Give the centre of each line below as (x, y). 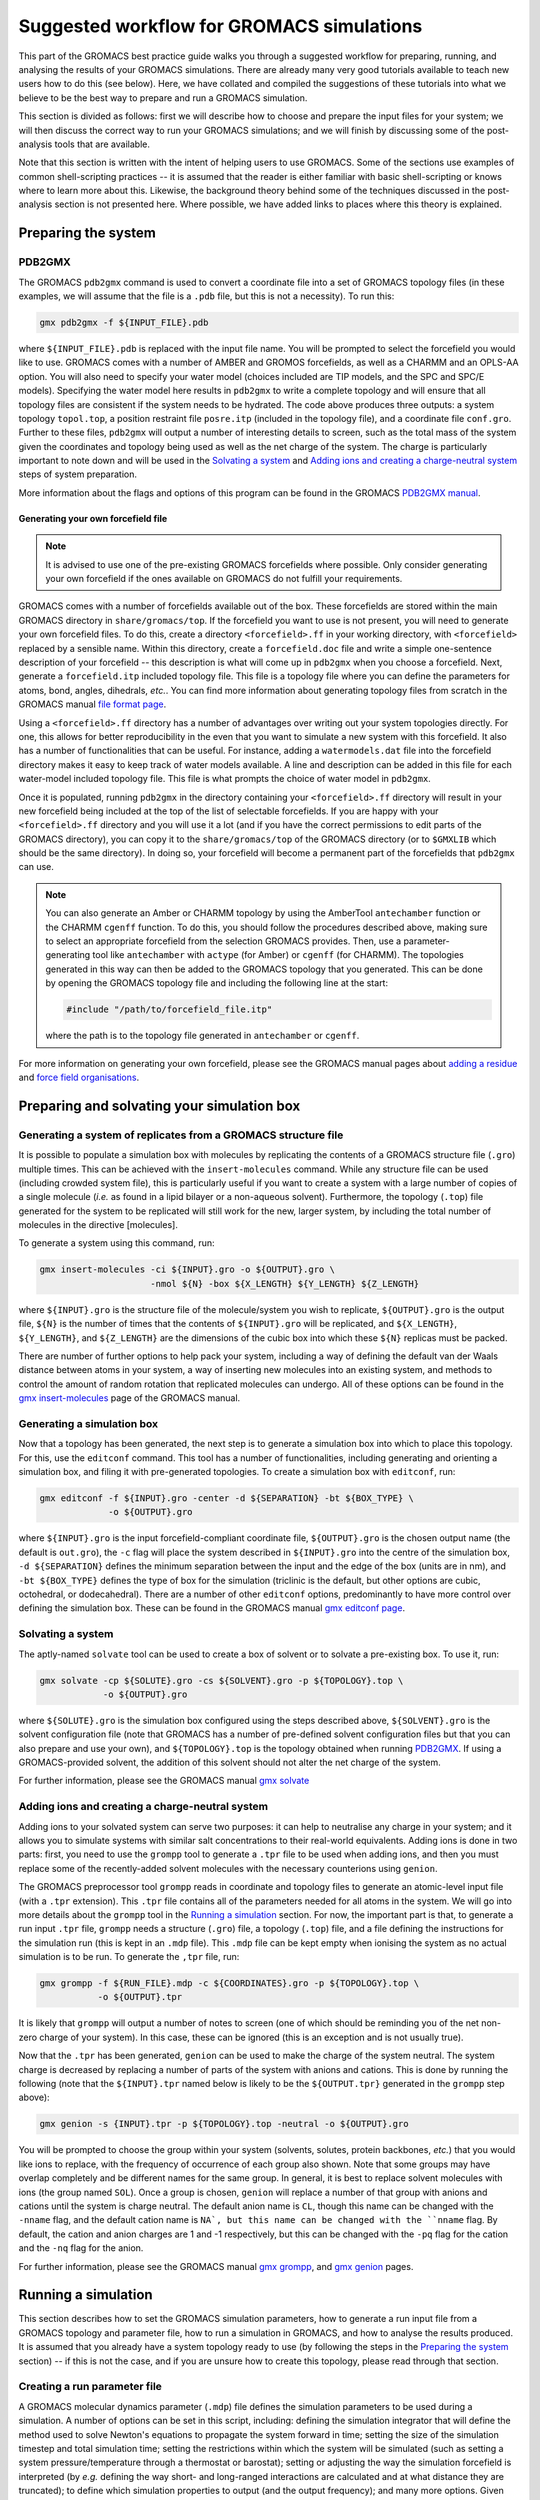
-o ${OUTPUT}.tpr (140, 1997)
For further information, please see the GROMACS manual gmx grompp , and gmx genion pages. (216, 2266)
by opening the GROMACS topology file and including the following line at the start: (217, 983)
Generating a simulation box (88, 1423)
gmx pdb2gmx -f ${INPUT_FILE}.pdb (124, 322)
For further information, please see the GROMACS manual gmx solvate (164, 1781)
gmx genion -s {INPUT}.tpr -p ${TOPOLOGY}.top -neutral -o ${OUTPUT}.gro (224, 2124)
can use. (36, 867)
